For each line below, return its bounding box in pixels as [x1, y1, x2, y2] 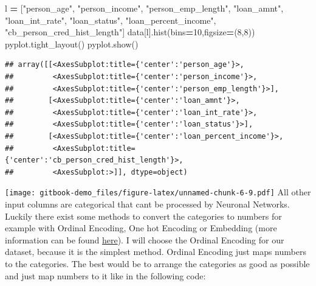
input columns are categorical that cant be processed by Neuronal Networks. [5, 197, 290, 210]
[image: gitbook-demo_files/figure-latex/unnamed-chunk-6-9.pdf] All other [5, 186, 311, 198]
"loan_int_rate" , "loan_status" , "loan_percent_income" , [5, 13, 216, 26]
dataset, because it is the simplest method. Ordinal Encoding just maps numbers [5, 245, 306, 258]
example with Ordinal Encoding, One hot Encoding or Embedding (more [5, 221, 277, 234]
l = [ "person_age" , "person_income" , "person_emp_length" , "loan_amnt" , [5, 2, 284, 14]
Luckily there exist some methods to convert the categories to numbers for [5, 209, 282, 222]
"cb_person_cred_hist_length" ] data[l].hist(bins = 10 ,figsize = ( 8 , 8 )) [5, 26, 255, 38]
